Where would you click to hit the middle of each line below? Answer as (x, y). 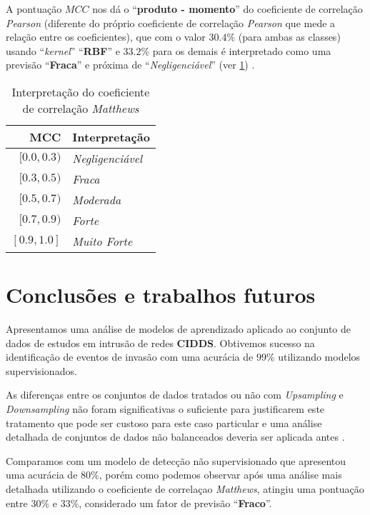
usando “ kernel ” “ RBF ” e (63, 50)
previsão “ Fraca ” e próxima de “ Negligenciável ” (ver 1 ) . (130, 65)
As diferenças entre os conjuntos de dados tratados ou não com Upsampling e (175, 395)
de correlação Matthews (81, 108)
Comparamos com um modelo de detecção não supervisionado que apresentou (176, 460)
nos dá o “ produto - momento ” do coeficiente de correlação (227, 9)
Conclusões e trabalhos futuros (161, 295)
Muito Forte (102, 241)
